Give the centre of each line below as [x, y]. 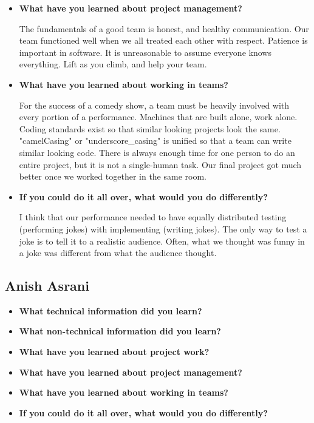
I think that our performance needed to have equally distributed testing [153, 217]
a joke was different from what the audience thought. [118, 253]
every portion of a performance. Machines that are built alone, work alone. [158, 117]
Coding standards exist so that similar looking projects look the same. [150, 128]
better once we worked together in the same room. [113, 176]
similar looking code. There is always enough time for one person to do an [157, 152]
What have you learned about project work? [114, 352]
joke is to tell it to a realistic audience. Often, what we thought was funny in [162, 241]
